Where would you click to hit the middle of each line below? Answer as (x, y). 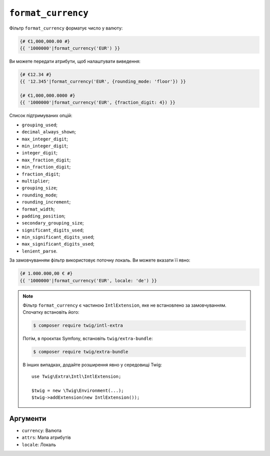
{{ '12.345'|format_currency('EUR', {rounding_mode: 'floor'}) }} (103, 82)
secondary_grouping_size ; (53, 223)
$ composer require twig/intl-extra (78, 325)
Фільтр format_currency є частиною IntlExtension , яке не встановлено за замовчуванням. (125, 305)
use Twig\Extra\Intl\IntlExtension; (76, 376)
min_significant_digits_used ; (58, 237)
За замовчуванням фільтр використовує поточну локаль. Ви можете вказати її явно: (100, 260)
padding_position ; (44, 216)
